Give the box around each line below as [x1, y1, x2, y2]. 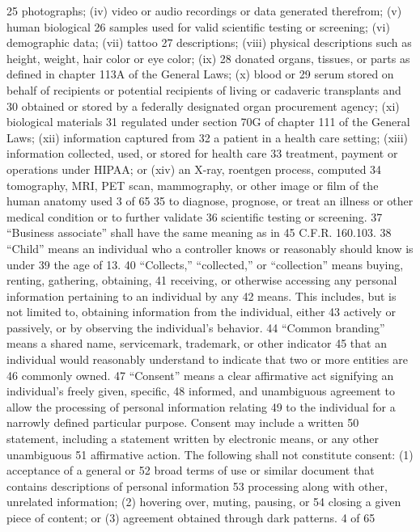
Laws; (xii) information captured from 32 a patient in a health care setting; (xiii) [6, 129, 408, 146]
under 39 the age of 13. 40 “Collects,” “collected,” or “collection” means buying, [6, 255, 404, 272]
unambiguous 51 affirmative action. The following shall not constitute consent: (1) [6, 445, 414, 462]
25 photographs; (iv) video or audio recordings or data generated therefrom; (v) [6, 2, 402, 19]
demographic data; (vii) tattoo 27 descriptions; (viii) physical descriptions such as [6, 34, 412, 51]
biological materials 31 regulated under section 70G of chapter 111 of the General [6, 113, 410, 130]
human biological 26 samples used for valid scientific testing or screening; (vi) [6, 18, 390, 35]
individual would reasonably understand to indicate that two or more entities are [6, 351, 408, 368]
